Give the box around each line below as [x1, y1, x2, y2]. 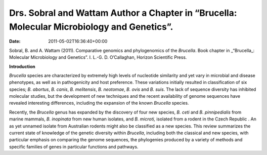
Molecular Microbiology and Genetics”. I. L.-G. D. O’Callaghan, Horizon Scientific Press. [9, 54, 187, 60]
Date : [9, 39, 21, 44]
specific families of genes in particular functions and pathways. [9, 144, 138, 150]
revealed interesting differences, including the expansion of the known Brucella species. [9, 100, 189, 106]
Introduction [9, 63, 36, 69]
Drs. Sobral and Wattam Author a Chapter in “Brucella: [9, 7, 237, 18]
